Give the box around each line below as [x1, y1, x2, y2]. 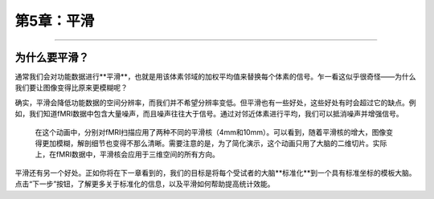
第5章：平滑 [14, 12, 95, 30]
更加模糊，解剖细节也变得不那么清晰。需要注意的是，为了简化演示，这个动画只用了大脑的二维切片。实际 [41, 139, 387, 148]
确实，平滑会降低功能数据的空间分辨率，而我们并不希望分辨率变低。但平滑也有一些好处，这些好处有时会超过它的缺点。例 [14, 97, 416, 108]
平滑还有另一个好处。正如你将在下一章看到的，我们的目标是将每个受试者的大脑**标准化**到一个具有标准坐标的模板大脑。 [14, 168, 417, 177]
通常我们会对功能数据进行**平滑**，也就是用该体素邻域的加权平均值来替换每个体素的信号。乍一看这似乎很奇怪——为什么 [14, 72, 417, 82]
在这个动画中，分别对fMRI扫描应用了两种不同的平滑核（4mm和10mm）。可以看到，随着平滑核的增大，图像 [35, 127, 387, 136]
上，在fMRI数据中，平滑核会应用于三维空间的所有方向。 [35, 149, 220, 160]
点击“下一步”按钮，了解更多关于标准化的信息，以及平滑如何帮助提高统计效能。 [14, 179, 275, 189]
